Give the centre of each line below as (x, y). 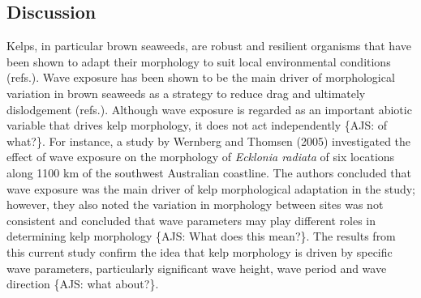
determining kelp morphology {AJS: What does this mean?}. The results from (201, 236)
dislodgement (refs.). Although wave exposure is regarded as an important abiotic (209, 109)
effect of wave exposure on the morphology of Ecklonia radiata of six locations (201, 157)
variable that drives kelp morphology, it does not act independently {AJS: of (197, 125)
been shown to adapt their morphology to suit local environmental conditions (199, 61)
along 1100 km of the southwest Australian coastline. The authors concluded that (209, 172)
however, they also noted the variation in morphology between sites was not (195, 204)
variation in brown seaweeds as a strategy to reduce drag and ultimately (186, 93)
